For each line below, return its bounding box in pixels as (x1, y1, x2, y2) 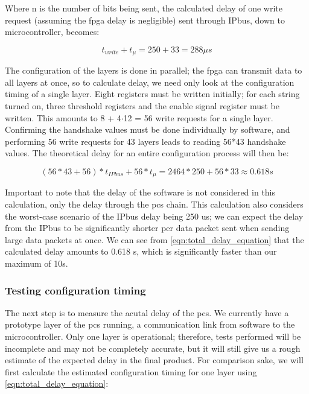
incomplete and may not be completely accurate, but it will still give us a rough (5, 342, 301, 354)
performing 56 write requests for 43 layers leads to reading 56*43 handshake (5, 135, 286, 147)
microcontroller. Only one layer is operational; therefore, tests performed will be (5, 330, 301, 342)
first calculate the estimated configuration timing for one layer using (5, 365, 257, 378)
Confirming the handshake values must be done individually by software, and (5, 123, 290, 136)
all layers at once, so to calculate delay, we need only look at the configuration (5, 75, 295, 88)
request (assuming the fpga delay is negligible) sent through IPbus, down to (5, 13, 285, 26)
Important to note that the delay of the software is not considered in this (5, 186, 276, 199)
